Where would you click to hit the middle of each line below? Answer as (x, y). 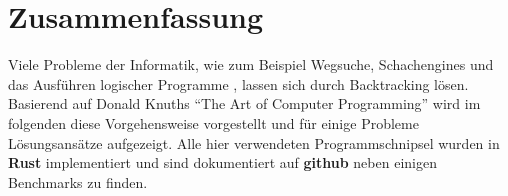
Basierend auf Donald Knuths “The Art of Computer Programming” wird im (244, 103)
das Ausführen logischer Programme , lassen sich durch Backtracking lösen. (238, 83)
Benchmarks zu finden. (78, 181)
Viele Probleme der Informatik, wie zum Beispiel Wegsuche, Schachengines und (251, 64)
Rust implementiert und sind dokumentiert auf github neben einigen (222, 162)
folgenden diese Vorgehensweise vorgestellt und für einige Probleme (213, 122)
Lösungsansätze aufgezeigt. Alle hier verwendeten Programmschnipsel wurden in (254, 142)
